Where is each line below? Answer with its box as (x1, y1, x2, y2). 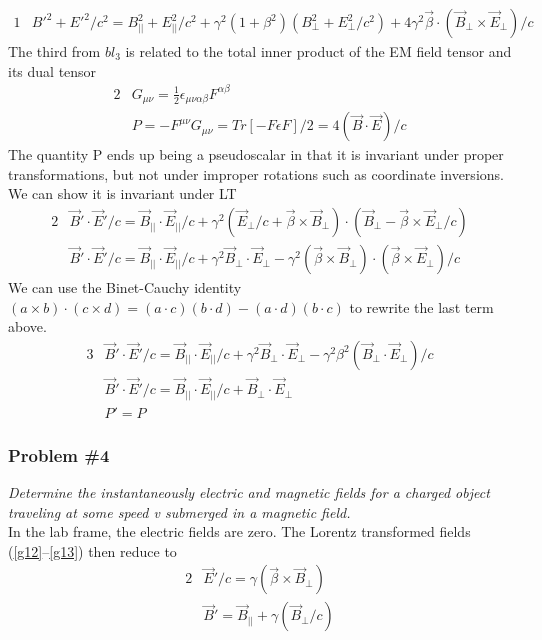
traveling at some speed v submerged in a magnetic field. (8, 501, 351, 522)
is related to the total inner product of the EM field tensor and (125, 41, 512, 62)
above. (8, 316, 47, 337)
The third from (8, 41, 101, 62)
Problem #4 (8, 442, 110, 467)
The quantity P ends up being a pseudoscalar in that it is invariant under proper (8, 144, 504, 165)
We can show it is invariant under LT (8, 183, 237, 204)
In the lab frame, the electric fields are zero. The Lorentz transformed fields (8, 521, 471, 542)
